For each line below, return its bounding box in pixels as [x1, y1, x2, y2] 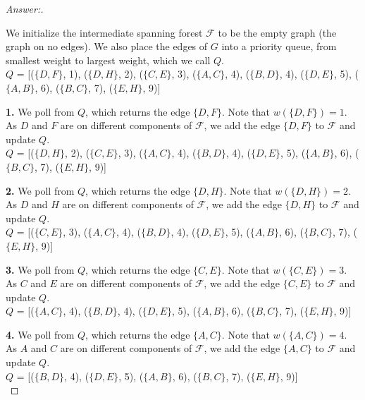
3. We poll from [6, 262, 75, 277]
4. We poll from [6, 327, 75, 341]
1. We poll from [6, 104, 75, 119]
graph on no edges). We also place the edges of [6, 39, 208, 54]
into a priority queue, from [221, 39, 337, 54]
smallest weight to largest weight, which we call [6, 52, 211, 67]
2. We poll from [6, 183, 75, 198]
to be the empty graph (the [218, 25, 337, 40]
